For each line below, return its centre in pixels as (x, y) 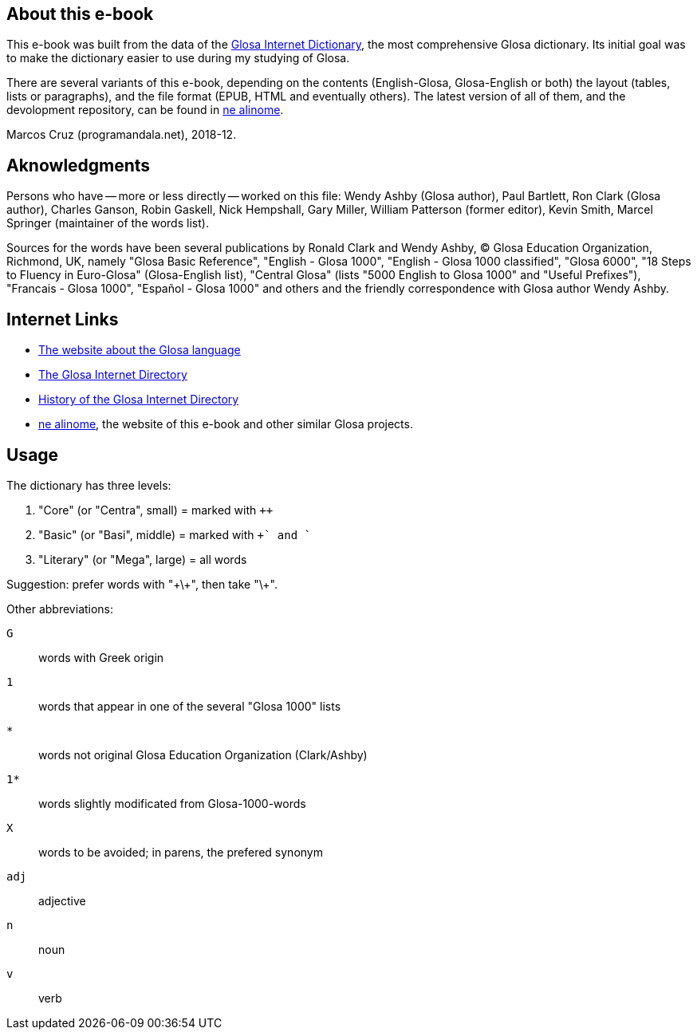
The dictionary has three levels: (89, 485)
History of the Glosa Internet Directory (139, 400)
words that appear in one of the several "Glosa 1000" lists (190, 706)
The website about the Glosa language (140, 350)
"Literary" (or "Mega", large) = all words (143, 559)
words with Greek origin (101, 657)
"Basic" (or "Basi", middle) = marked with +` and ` (175, 534)
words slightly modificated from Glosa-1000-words (172, 803)
